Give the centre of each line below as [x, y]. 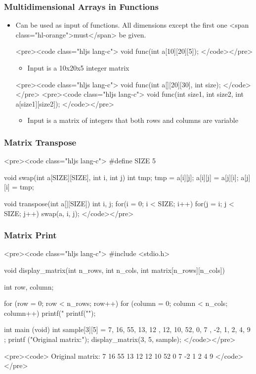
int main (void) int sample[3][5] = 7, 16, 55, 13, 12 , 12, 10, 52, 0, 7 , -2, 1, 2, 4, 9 [127, 329]
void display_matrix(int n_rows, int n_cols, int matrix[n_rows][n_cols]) [115, 270]
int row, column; [29, 286]
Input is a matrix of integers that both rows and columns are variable [133, 120]
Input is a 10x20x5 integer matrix [78, 68]
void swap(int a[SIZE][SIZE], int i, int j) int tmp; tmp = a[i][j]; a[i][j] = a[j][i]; [121, 177]
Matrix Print [30, 235]
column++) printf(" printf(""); [50, 313]
